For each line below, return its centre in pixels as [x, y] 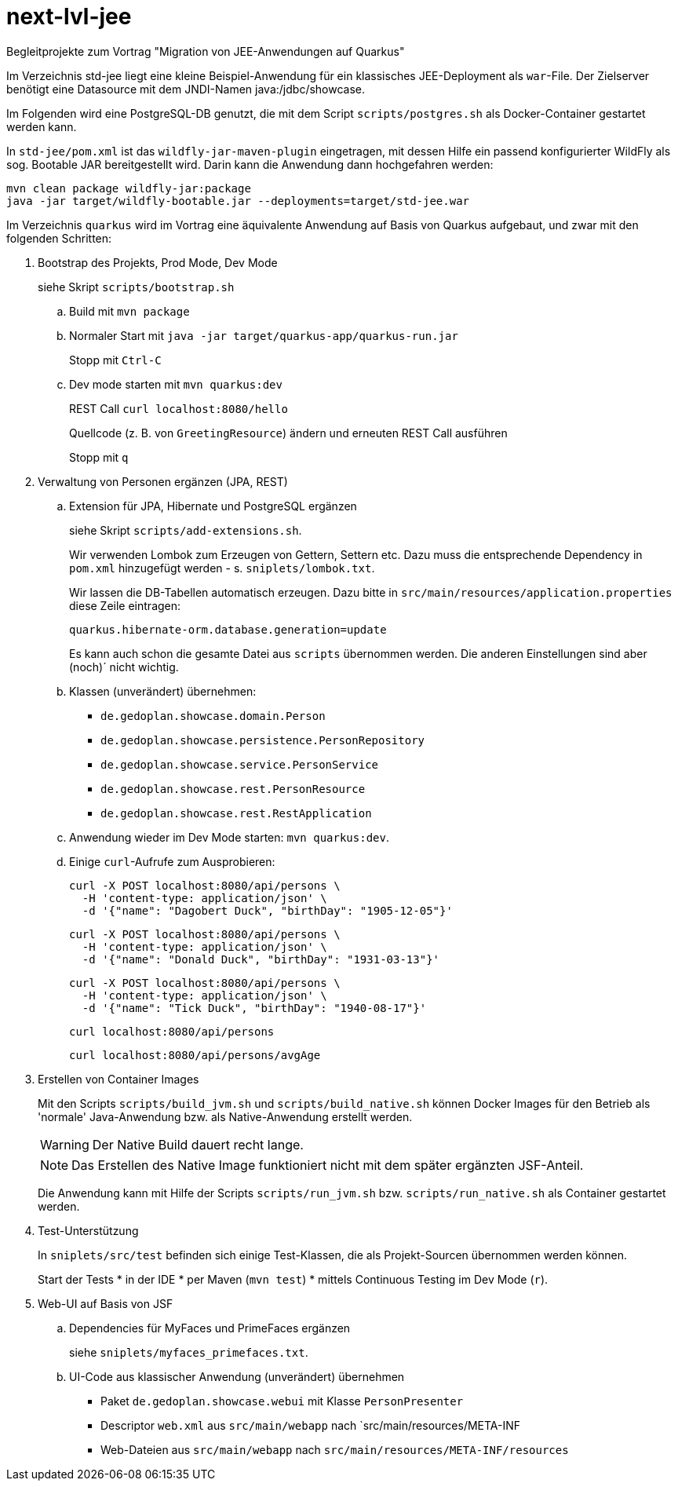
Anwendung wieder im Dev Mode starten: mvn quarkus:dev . [229, 837]
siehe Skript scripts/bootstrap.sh [136, 287]
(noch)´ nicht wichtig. [124, 667]
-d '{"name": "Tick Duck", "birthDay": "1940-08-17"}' [254, 1008]
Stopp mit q [99, 457]
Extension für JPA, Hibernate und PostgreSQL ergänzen [213, 506]
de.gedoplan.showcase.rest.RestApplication [236, 813]
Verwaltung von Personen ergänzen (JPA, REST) [163, 481]
